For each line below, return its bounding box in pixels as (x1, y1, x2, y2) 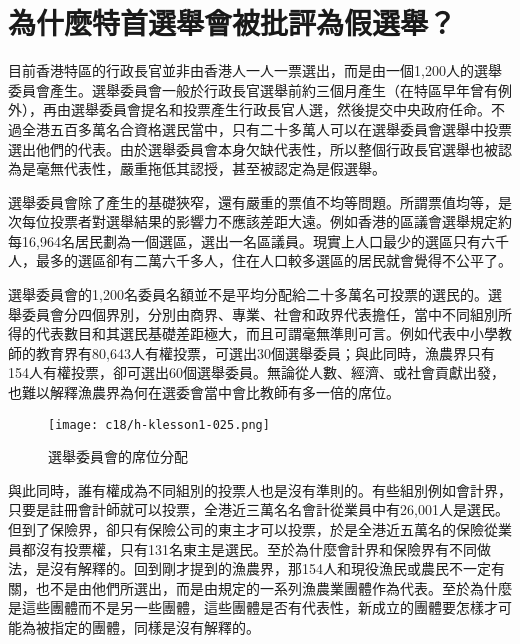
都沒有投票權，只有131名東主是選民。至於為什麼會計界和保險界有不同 (21, 538, 477, 559)
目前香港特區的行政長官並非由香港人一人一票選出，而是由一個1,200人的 (8, 60, 474, 81)
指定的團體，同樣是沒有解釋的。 (49, 617, 260, 638)
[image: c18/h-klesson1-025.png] (48, 417, 270, 432)
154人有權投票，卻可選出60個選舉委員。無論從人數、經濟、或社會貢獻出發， (8, 362, 505, 383)
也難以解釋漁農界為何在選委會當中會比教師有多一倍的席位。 (8, 382, 400, 403)
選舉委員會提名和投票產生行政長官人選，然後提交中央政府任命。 (70, 99, 491, 120)
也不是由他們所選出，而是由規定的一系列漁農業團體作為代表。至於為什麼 (35, 577, 512, 598)
